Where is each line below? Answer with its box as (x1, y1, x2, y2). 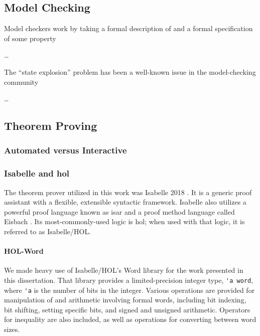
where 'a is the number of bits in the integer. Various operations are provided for (4, 284, 255, 295)
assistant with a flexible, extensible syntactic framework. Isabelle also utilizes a (4, 197, 246, 207)
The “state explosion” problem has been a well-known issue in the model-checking (4, 66, 256, 77)
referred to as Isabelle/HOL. (4, 226, 91, 236)
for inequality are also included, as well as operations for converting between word (4, 314, 256, 324)
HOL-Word (4, 246, 44, 256)
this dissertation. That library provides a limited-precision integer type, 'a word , (4, 274, 253, 285)
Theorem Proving (4, 118, 97, 133)
